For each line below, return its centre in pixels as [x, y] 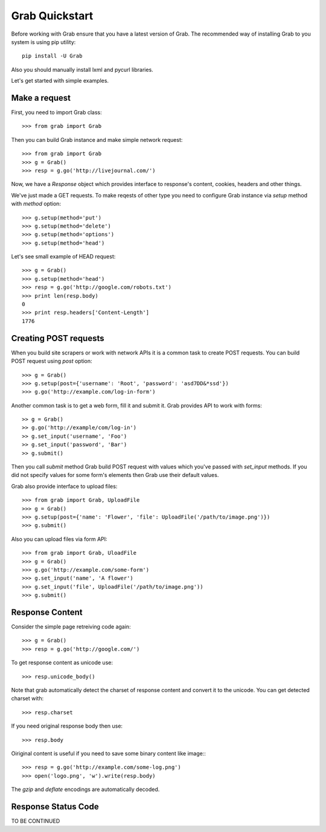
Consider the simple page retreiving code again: [71, 627]
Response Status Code [55, 806]
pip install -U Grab [52, 56]
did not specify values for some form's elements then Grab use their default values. [115, 475]
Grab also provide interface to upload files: [64, 486]
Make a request [41, 98]
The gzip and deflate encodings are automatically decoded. [85, 789]
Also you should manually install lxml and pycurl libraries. [82, 69]
